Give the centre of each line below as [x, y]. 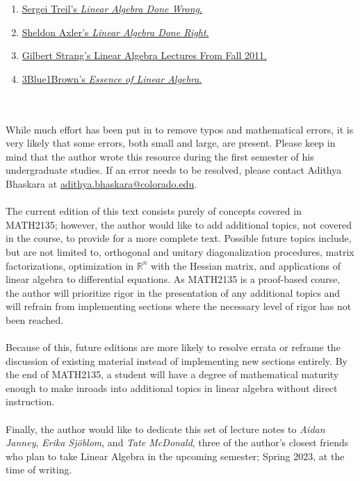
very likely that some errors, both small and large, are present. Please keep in [171, 143]
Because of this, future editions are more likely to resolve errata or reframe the [173, 347]
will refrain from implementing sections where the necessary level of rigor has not [179, 306]
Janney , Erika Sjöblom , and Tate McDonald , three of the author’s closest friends [177, 442]
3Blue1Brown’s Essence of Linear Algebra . [112, 78]
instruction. [30, 401]
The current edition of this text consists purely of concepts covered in [154, 211]
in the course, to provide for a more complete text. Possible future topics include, [179, 238]
